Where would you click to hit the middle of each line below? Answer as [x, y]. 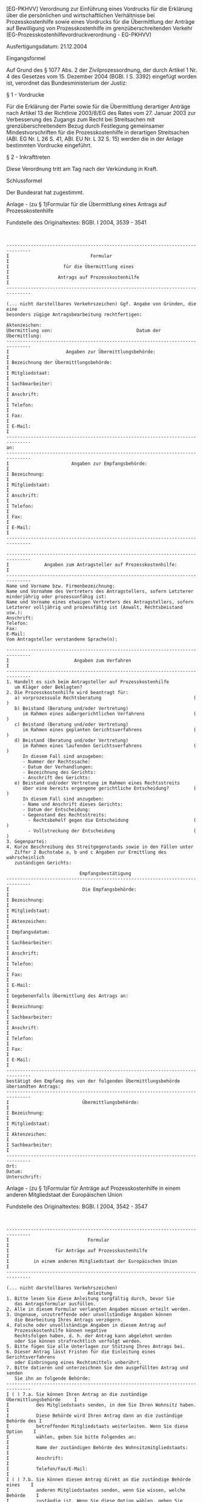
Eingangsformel [26, 58]
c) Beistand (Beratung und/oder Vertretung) [72, 725]
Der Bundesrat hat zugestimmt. [45, 192]
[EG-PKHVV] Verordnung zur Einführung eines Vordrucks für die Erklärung [99, 9]
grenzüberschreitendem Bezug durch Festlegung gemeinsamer [85, 126]
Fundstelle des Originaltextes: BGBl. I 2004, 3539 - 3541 [76, 222]
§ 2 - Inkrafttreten [28, 157]
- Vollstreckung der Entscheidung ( [112, 831]
